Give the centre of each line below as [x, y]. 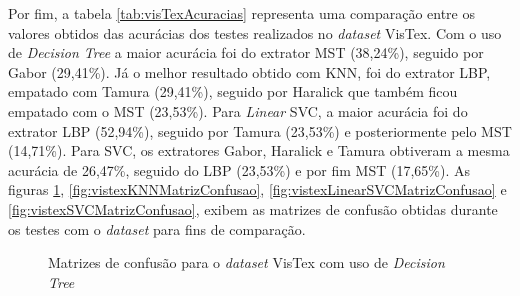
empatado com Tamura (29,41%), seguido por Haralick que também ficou [233, 91]
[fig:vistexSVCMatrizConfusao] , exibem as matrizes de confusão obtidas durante [253, 208]
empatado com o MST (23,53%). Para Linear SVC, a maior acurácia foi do [238, 110]
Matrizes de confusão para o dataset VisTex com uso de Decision [246, 262]
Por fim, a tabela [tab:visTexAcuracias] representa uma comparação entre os [242, 13]
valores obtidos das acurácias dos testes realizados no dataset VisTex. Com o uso [255, 32]
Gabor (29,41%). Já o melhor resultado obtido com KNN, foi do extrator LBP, [249, 71]
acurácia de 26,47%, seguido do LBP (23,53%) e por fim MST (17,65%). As [239, 169]
